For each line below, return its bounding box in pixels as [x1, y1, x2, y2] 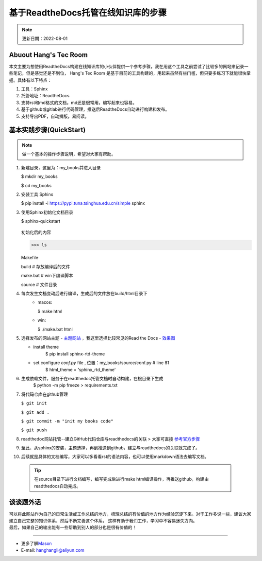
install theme [33, 344, 59, 350]
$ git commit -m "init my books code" [21, 418, 114, 424]
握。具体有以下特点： [9, 77, 52, 83]
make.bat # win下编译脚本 [21, 273, 73, 279]
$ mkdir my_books [21, 174, 58, 179]
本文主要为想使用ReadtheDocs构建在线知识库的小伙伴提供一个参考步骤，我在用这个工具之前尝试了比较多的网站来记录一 [9, 63, 248, 69]
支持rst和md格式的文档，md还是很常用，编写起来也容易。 [21, 100, 137, 105]
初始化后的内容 [21, 229, 51, 235]
